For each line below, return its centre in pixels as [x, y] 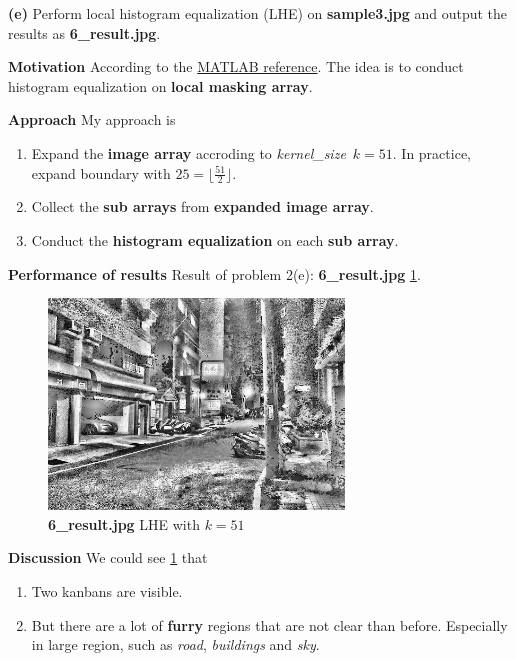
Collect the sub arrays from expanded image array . [202, 206]
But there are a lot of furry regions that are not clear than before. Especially [269, 624]
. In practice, [431, 152]
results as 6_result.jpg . [84, 32]
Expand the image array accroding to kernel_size [188, 152]
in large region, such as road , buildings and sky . [175, 644]
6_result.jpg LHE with [124, 523]
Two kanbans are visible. [107, 590]
